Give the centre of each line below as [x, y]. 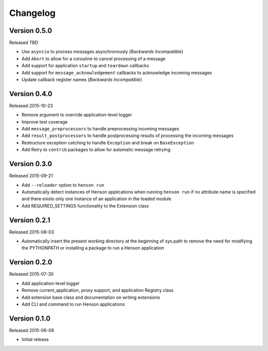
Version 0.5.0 [31, 31]
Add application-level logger [51, 283]
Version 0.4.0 [31, 94]
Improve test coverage [45, 121]
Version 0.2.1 [30, 220]
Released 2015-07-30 [32, 274]
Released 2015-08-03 [32, 232]
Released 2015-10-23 [31, 106]
